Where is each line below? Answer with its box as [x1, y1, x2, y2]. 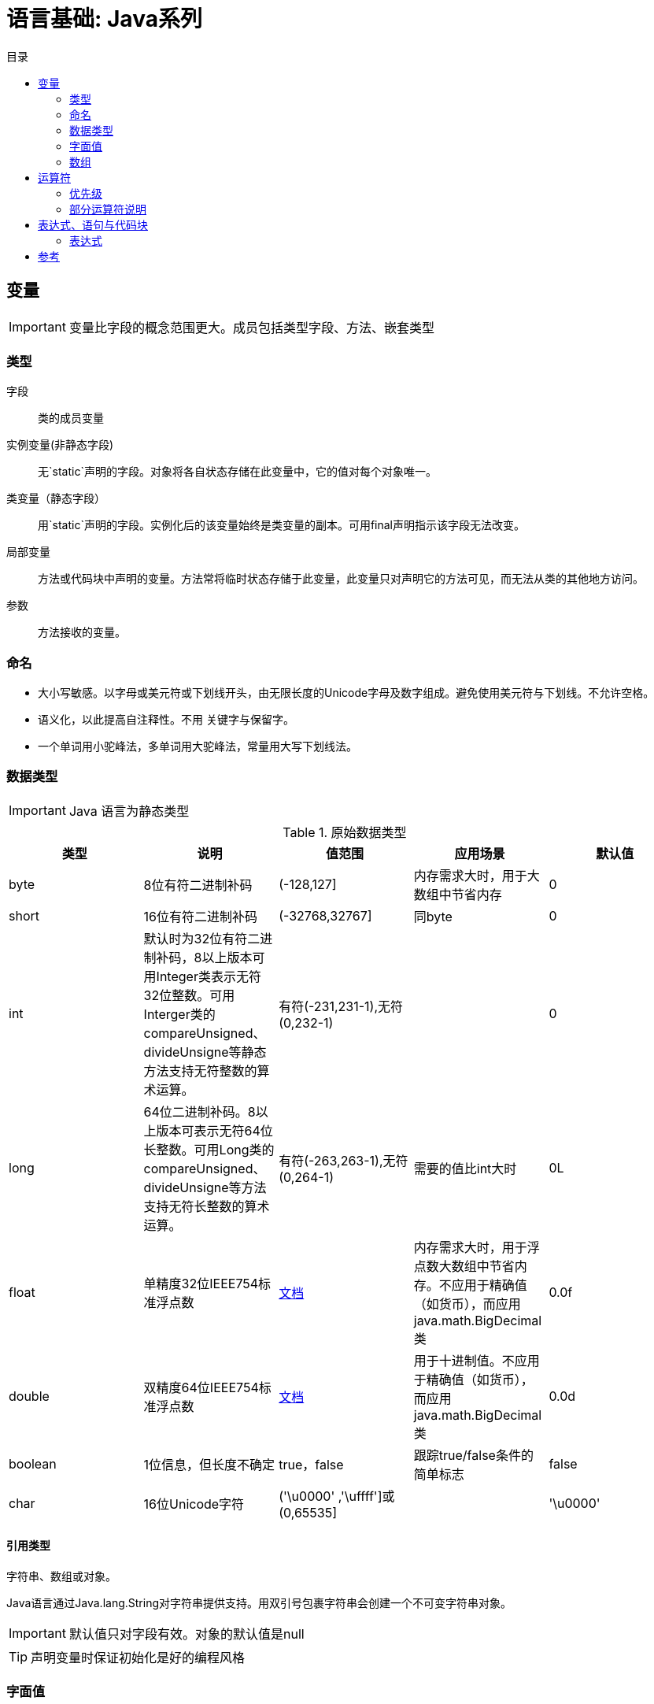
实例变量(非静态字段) [6, 438, 114, 452]
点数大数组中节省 [413, 1258, 515, 1274]
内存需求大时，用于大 [413, 867, 540, 883]
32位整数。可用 [143, 987, 235, 1003]
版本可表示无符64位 [156, 1122, 273, 1139]
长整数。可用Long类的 [143, 1141, 275, 1158]
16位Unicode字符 [143, 1495, 245, 1512]
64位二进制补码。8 [143, 1103, 256, 1120]
